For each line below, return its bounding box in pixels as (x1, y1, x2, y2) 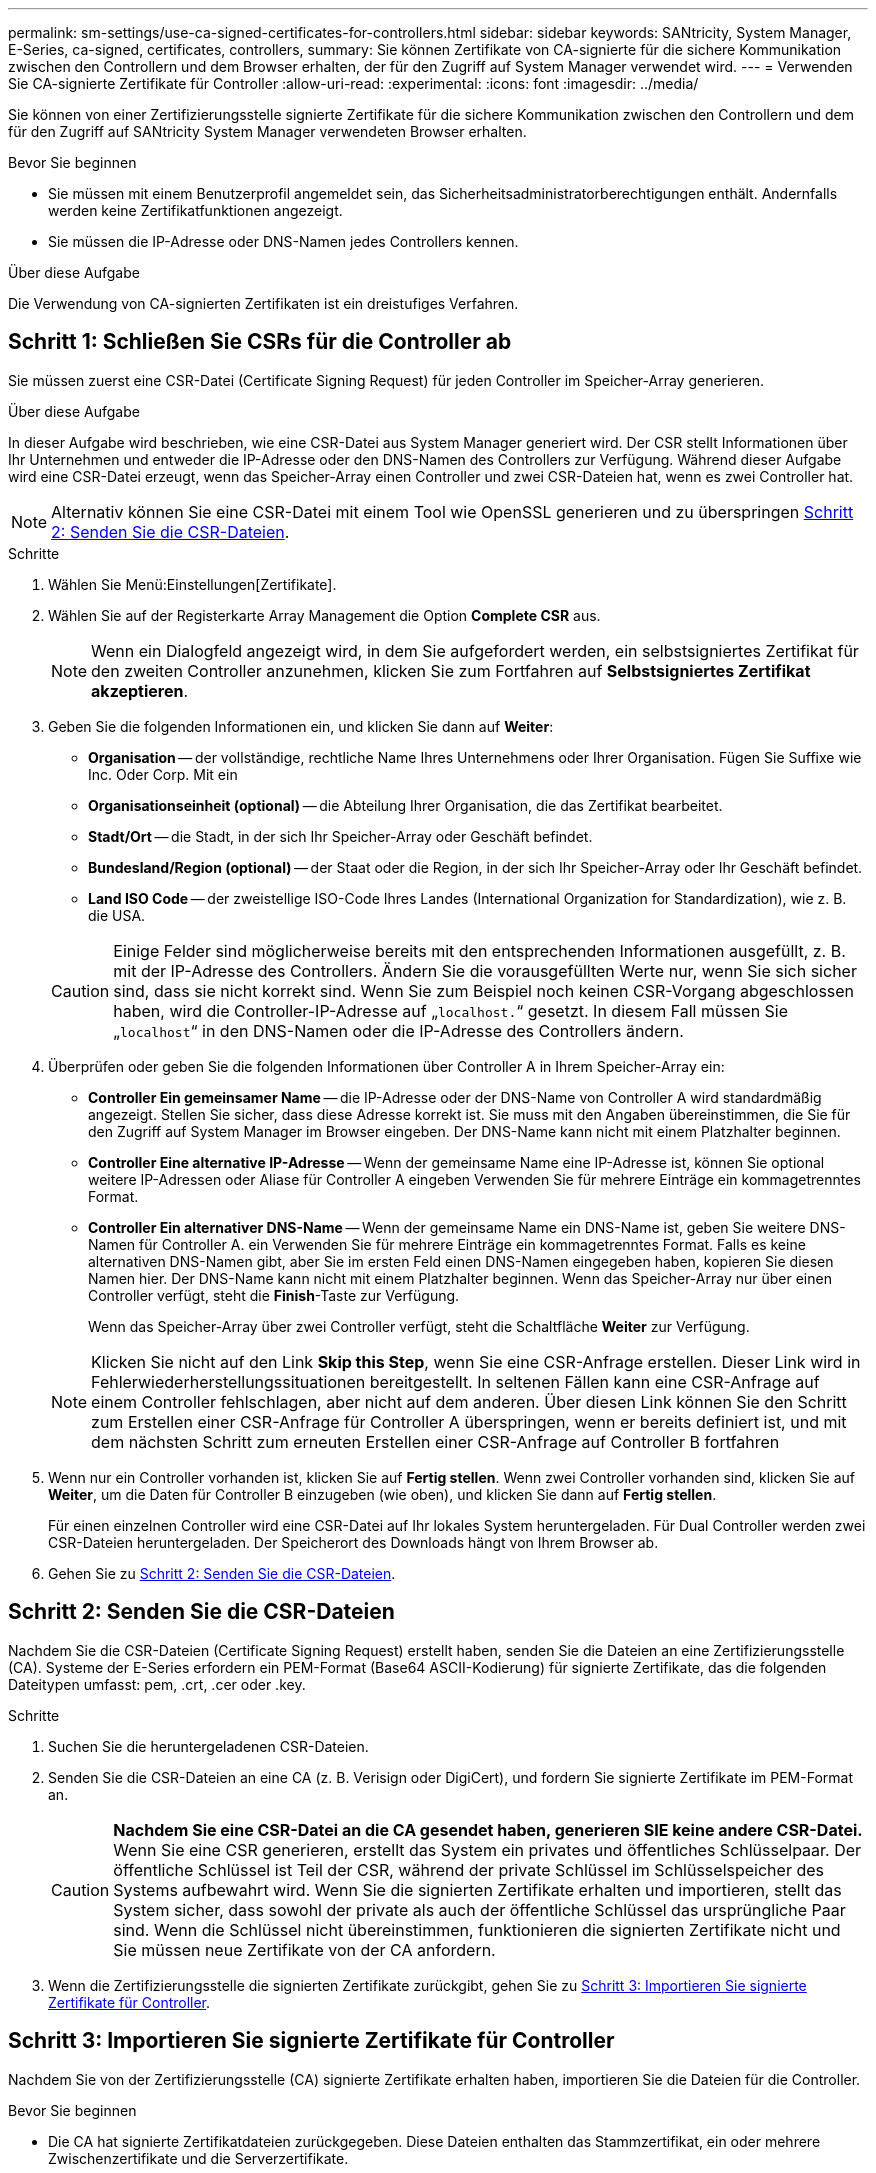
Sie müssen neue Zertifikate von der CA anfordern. (113, 1939, 496, 1960)
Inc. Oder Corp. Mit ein (88, 765, 238, 783)
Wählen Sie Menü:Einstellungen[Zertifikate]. (48, 575, 337, 593)
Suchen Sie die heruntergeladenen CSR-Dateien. (48, 1737, 369, 1755)
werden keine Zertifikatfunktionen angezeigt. (48, 202, 343, 219)
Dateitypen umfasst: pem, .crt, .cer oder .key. (8, 1675, 306, 1693)
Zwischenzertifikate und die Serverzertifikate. (48, 2149, 349, 2167)
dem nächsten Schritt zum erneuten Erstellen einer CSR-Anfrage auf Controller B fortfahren (91, 1431, 780, 1452)
